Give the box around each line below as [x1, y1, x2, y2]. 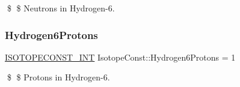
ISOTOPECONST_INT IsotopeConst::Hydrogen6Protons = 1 [5, 50, 236, 63]
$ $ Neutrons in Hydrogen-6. [7, 2, 115, 14]
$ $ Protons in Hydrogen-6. [7, 71, 110, 83]
